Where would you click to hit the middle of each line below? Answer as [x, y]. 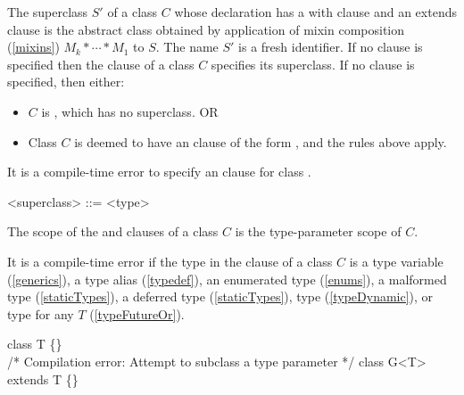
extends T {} [43, 379]
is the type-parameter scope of [318, 231]
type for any [41, 313]
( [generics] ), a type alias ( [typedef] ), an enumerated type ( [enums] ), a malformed [227, 279]
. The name [187, 47]
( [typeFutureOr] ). [137, 313]
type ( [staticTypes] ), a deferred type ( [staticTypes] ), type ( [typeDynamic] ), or [220, 296]
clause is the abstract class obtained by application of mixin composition [206, 29]
